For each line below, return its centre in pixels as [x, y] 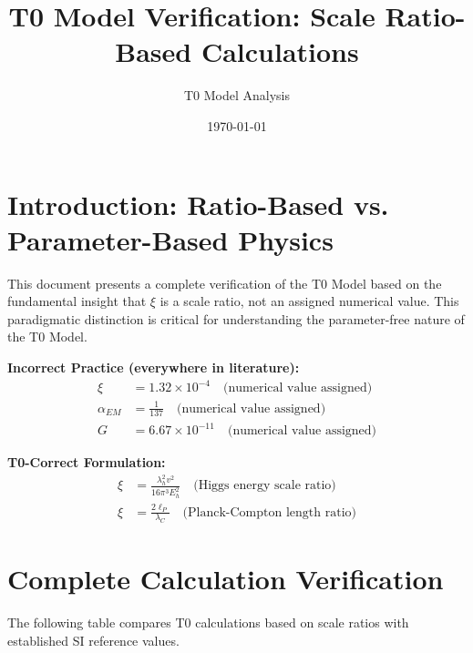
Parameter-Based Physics [170, 239]
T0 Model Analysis [237, 95]
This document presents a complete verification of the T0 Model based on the [225, 283]
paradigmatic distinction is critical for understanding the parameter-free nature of [236, 318]
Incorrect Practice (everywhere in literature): [154, 367]
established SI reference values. [93, 641]
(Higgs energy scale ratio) [265, 486]
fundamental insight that [77, 301]
